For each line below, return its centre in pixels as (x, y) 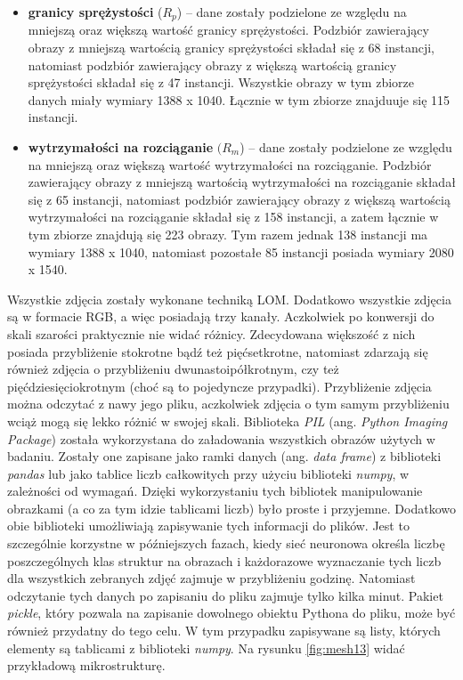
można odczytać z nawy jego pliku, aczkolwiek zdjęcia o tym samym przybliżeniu (228, 404)
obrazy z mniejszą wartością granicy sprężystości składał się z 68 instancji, (231, 48)
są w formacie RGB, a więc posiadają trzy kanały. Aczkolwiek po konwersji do (221, 316)
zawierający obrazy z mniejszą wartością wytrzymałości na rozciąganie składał (242, 182)
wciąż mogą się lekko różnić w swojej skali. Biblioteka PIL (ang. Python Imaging (227, 421)
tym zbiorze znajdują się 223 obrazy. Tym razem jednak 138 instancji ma (228, 234)
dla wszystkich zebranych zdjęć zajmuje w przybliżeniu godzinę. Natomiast (211, 578)
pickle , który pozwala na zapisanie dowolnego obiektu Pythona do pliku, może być (231, 613)
